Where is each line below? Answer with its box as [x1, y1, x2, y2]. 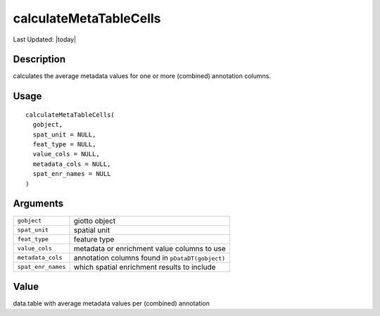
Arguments [13, 198, 64, 210]
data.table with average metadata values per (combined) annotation [13, 299, 210, 308]
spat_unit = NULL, [32, 130, 96, 139]
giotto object [73, 215, 116, 225]
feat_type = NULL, [32, 141, 96, 148]
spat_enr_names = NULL [32, 170, 111, 178]
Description [13, 53, 66, 65]
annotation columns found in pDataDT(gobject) [73, 253, 226, 263]
